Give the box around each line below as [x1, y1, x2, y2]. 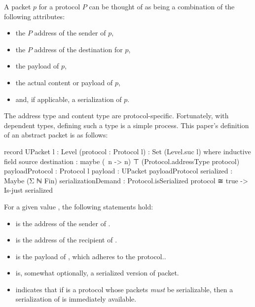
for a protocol [38, 1, 80, 11]
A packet [4, 1, 31, 11]
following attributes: [4, 11, 65, 21]
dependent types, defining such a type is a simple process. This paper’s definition [4, 120, 249, 130]
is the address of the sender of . [15, 218, 110, 228]
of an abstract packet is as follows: [4, 130, 108, 140]
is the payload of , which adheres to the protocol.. [15, 251, 166, 261]
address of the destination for [34, 44, 123, 54]
